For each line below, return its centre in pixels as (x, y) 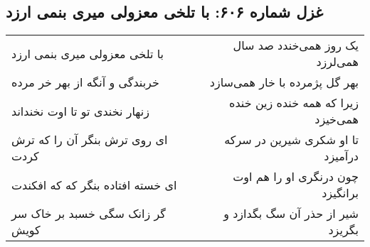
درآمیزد (341, 156)
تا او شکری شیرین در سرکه (291, 140)
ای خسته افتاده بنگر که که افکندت (94, 185)
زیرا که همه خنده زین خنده (294, 103)
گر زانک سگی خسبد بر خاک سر (89, 214)
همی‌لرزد (337, 62)
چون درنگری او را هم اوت (296, 177)
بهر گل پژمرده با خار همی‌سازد (284, 82)
